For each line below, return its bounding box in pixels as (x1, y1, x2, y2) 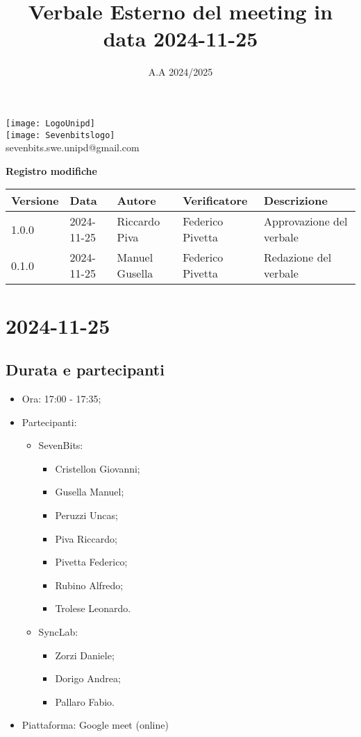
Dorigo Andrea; (55, 671, 121, 686)
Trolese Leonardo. (55, 601, 131, 616)
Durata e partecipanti (6, 359, 165, 380)
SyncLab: (38, 624, 78, 638)
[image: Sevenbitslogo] (6, 130, 115, 140)
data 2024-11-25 (103, 24, 258, 53)
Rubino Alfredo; (55, 577, 124, 592)
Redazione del (264, 249, 332, 266)
